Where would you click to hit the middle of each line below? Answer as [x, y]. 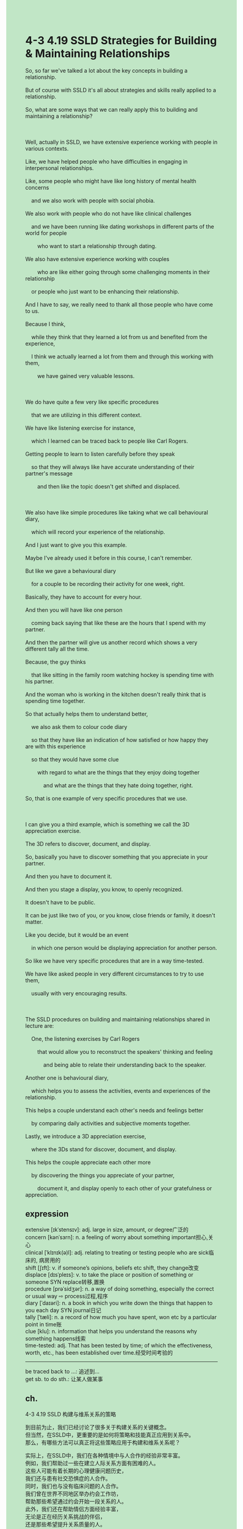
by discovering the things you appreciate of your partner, [103, 1175]
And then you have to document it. [69, 876]
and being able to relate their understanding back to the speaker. [125, 1065]
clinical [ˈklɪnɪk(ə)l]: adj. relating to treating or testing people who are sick [117, 1252]
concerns [37, 187]
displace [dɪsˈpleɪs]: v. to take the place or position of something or [110, 1275]
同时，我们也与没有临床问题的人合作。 [73, 1486]
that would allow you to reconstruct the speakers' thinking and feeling [125, 1051]
